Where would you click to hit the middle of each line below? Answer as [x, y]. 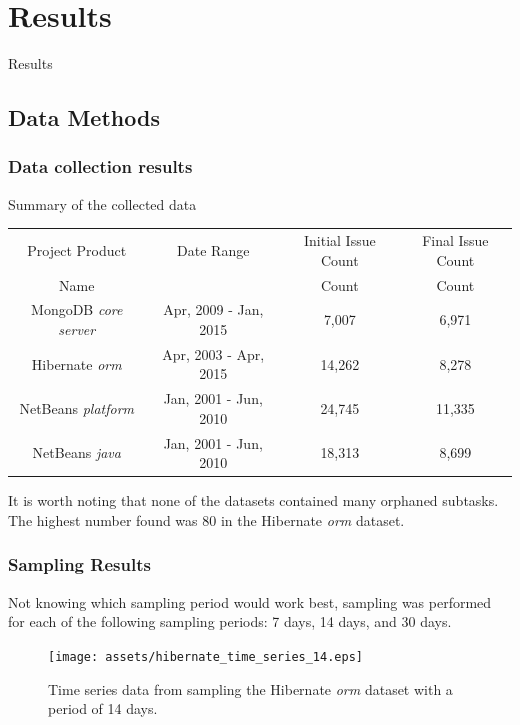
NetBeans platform [77, 408]
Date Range [213, 249]
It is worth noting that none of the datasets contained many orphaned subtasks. [253, 500]
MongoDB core [77, 309]
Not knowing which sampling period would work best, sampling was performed [250, 601]
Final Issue [455, 240]
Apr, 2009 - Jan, [213, 309]
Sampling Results [79, 564]
